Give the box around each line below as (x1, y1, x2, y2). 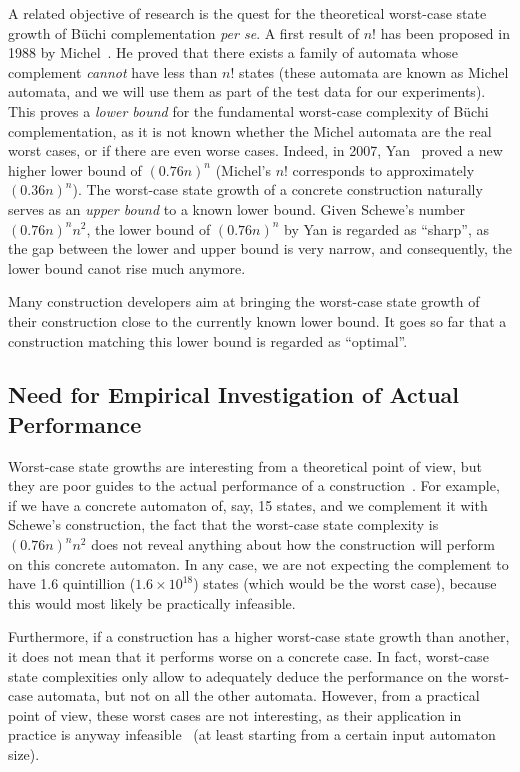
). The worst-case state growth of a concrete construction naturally (72, 179, 483, 200)
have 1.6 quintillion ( (8, 573, 136, 594)
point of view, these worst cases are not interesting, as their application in (8, 704, 462, 725)
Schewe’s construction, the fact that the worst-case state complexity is (8, 514, 439, 535)
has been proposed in (380, 22, 510, 43)
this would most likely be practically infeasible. (8, 592, 296, 613)
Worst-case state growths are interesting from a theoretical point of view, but (8, 455, 482, 476)
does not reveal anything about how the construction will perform (91, 534, 495, 555)
